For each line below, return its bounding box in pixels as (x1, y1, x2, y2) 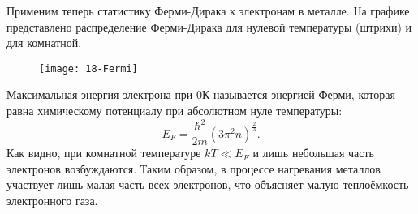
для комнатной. (6, 34, 82, 51)
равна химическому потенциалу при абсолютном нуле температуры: (6, 102, 343, 119)
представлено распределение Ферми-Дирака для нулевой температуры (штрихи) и (6, 18, 412, 35)
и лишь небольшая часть (252, 144, 374, 161)
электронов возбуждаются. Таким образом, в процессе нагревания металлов (6, 160, 381, 177)
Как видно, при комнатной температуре (6, 144, 201, 161)
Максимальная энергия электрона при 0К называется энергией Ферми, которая (6, 86, 395, 103)
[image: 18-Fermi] (39, 62, 138, 75)
